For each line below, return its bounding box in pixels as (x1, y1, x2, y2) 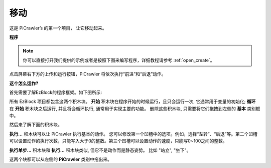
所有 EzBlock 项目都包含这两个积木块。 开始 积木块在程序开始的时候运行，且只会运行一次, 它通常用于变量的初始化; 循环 (9, 98, 256, 104)
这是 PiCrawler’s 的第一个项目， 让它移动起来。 (9, 25, 107, 31)
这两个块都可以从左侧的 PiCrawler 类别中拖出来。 (9, 156, 112, 162)
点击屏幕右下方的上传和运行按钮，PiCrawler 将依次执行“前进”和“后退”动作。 (9, 71, 166, 77)
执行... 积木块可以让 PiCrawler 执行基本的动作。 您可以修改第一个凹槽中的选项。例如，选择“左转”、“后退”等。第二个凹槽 (9, 130, 258, 137)
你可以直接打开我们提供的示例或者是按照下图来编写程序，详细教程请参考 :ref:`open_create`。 (23, 57, 215, 63)
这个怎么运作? (9, 80, 39, 86)
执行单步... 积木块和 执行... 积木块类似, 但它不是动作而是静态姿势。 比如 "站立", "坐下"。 (9, 147, 191, 153)
